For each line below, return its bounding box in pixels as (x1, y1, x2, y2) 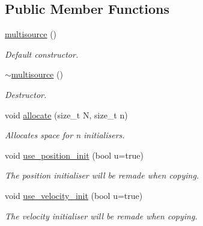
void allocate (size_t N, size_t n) (5, 108, 128, 121)
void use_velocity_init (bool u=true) (5, 189, 143, 201)
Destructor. (5, 88, 47, 100)
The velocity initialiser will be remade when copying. (5, 209, 198, 222)
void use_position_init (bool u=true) (5, 148, 144, 161)
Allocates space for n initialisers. (5, 129, 125, 141)
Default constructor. (5, 47, 79, 60)
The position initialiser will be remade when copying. (5, 169, 199, 182)
